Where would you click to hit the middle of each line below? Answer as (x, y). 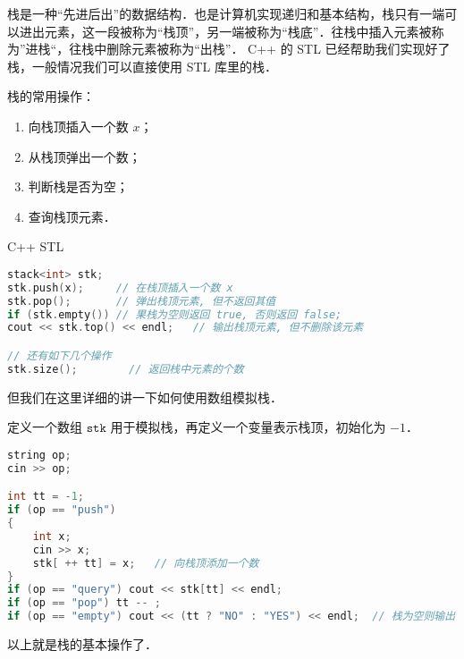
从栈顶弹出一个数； (84, 156)
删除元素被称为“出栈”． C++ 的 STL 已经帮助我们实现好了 (278, 49)
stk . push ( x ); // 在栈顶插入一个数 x (120, 287)
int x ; (52, 536)
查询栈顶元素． (72, 216)
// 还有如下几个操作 (59, 355)
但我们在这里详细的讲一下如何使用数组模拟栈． (145, 397)
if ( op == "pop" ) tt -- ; (84, 603)
